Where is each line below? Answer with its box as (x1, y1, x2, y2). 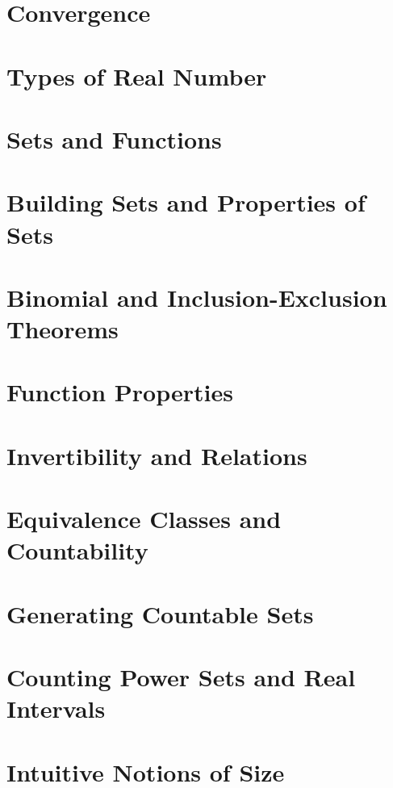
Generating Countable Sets (6, 597, 314, 630)
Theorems (6, 312, 119, 346)
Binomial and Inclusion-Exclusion (6, 280, 387, 313)
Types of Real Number (6, 59, 267, 92)
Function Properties (6, 375, 233, 409)
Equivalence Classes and (6, 502, 282, 535)
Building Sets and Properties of (6, 186, 366, 219)
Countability (6, 534, 148, 567)
